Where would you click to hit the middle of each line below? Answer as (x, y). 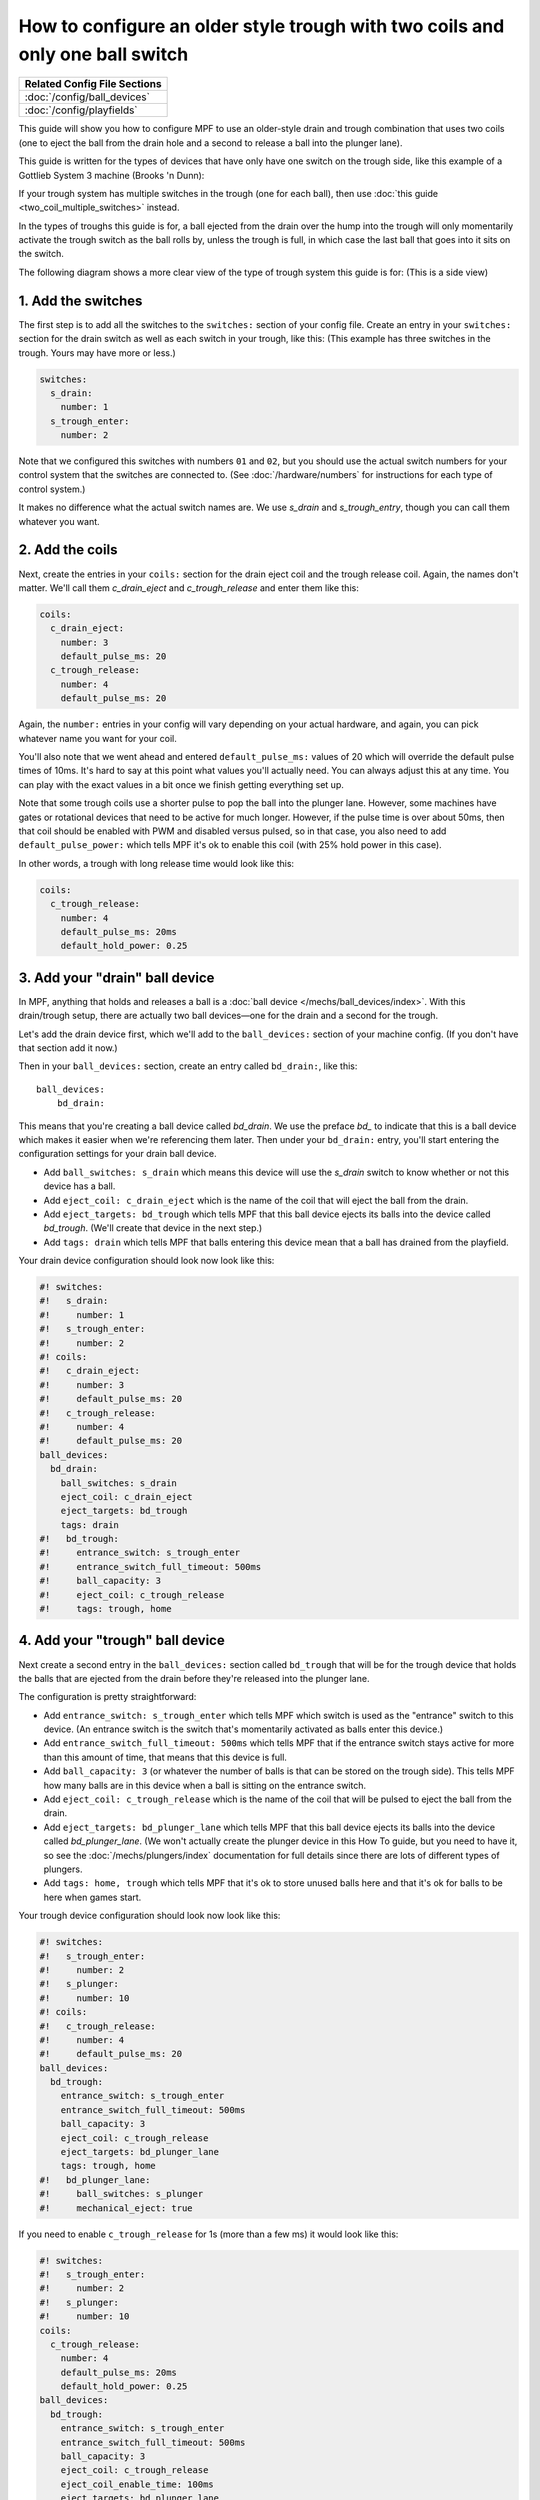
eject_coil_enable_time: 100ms (137, 2484)
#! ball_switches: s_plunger (121, 2194)
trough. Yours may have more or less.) (97, 352)
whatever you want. (59, 521)
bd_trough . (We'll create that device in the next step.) (153, 1228)
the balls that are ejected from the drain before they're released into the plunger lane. (194, 1678)
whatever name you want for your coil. (97, 738)
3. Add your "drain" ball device (116, 977)
